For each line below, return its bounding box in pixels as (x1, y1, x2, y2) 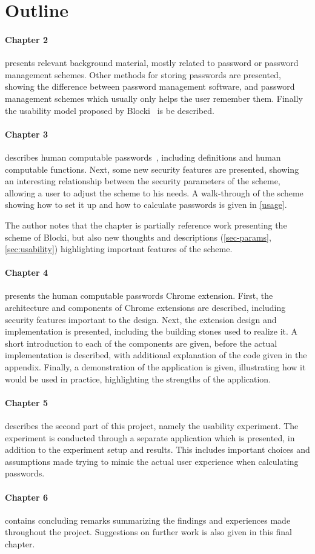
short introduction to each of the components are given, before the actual (5, 336, 277, 349)
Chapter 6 (5, 490, 48, 503)
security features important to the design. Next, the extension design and (5, 313, 277, 325)
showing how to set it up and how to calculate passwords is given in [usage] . (5, 198, 287, 211)
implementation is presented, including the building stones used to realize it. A (5, 325, 298, 338)
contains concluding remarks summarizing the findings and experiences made (5, 513, 291, 526)
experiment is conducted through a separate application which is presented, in (5, 431, 295, 444)
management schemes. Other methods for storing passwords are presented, (5, 68, 281, 81)
